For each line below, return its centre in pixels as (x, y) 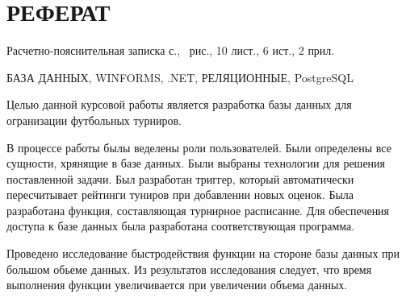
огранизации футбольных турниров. (94, 120)
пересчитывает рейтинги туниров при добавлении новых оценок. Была (180, 195)
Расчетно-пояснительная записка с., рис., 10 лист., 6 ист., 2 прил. (171, 50)
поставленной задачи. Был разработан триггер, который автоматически (180, 178)
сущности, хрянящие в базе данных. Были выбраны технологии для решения (196, 163)
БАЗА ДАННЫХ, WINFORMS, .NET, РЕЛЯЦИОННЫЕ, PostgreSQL (180, 77)
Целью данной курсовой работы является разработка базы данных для (179, 104)
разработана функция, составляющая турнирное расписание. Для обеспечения (198, 210)
